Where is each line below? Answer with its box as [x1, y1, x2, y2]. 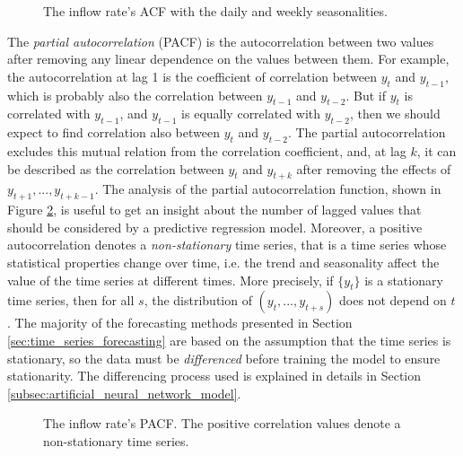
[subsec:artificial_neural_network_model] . [7, 383, 241, 402]
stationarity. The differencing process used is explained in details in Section [7, 366, 422, 385]
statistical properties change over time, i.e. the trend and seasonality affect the [7, 252, 440, 271]
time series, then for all [7, 291, 135, 310]
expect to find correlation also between [7, 123, 220, 142]
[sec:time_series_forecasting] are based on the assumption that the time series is [7, 330, 451, 349]
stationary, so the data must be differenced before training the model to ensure [7, 348, 441, 367]
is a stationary [364, 270, 443, 289]
